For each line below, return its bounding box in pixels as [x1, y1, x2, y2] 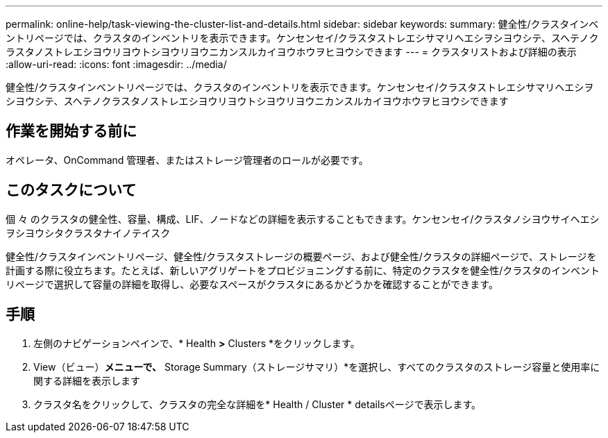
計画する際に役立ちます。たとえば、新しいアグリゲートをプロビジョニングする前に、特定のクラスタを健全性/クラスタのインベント [6, 264, 600, 276]
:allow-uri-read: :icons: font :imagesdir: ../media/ [6, 58, 227, 70]
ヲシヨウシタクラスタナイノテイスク [6, 226, 171, 239]
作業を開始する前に [6, 122, 137, 140]
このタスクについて [6, 181, 137, 199]
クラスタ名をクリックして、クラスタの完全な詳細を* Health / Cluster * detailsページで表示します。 [33, 398, 481, 410]
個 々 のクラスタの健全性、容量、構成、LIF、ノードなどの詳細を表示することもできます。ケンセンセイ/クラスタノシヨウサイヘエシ [6, 212, 600, 225]
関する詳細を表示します [33, 374, 140, 387]
